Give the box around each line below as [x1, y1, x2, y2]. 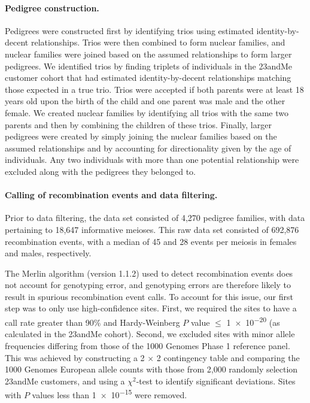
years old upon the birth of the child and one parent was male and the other [5, 95, 285, 107]
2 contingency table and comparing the [156, 351, 300, 363]
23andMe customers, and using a [5, 374, 125, 387]
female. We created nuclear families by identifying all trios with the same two [5, 106, 288, 119]
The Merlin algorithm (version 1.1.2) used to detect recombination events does [5, 266, 293, 279]
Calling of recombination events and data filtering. [5, 189, 218, 201]
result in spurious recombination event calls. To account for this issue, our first [5, 290, 293, 302]
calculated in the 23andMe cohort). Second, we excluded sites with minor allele [5, 328, 295, 340]
